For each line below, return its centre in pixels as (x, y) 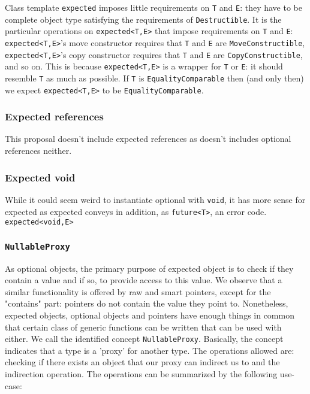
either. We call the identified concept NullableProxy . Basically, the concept (144, 339)
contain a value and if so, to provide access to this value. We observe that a (144, 280)
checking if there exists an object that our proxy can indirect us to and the (142, 362)
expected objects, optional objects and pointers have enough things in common (150, 315)
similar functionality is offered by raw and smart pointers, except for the (138, 291)
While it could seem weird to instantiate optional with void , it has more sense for (155, 199)
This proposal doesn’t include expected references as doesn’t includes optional (148, 139)
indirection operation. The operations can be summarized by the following (141, 374)
